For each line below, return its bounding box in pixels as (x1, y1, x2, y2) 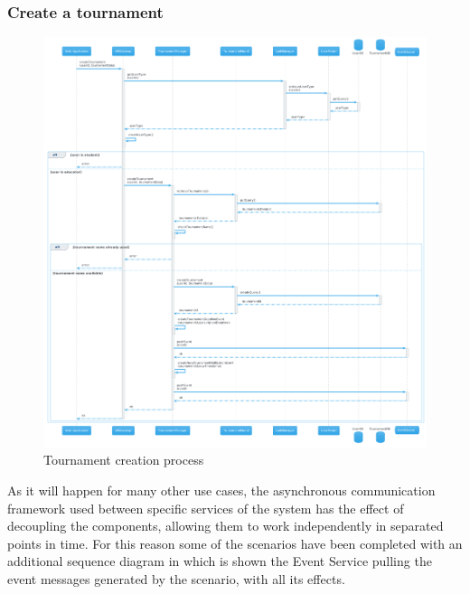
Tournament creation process (43, 450, 204, 469)
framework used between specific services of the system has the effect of (7, 498, 404, 517)
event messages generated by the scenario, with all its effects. (7, 570, 345, 589)
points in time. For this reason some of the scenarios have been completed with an (7, 533, 463, 552)
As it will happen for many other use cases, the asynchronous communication (7, 481, 436, 500)
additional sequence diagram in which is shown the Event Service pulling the (7, 552, 432, 570)
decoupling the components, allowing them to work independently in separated (7, 516, 444, 535)
